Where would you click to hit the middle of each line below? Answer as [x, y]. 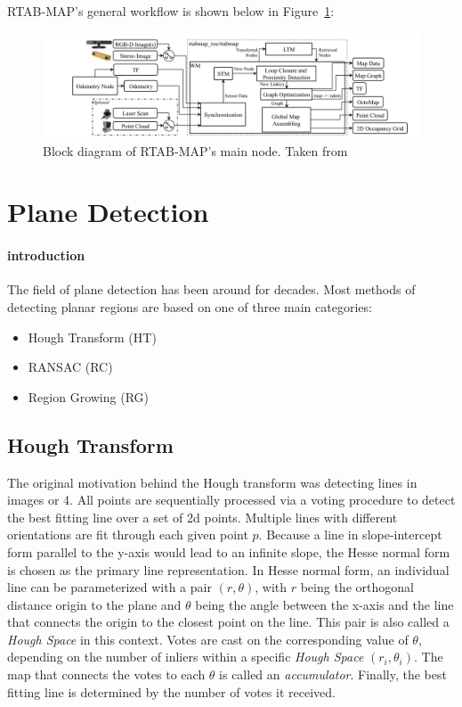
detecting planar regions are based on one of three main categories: [190, 306]
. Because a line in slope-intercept [350, 534]
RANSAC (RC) [70, 367]
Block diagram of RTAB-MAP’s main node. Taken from [195, 150]
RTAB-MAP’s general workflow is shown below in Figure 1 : [171, 11]
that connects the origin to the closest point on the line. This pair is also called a [228, 622]
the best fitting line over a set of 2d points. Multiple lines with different [203, 517]
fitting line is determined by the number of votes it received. [171, 691]
